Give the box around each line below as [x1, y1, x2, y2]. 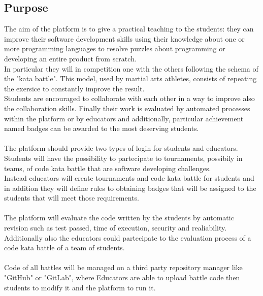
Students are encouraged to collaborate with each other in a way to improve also [4, 93, 255, 104]
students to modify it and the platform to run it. [4, 282, 156, 292]
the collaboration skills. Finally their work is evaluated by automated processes [4, 103, 250, 113]
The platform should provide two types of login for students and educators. [4, 143, 238, 153]
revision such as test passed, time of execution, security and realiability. [4, 222, 227, 233]
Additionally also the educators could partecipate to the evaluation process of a [4, 232, 251, 243]
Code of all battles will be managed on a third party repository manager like [4, 262, 243, 273]
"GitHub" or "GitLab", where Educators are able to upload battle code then [4, 272, 240, 283]
